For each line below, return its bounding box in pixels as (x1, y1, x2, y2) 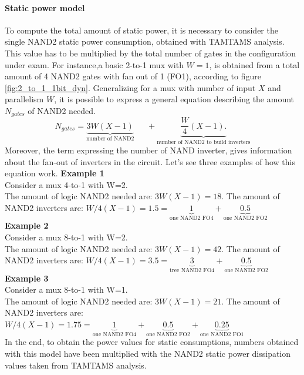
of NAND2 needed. (28, 104, 96, 116)
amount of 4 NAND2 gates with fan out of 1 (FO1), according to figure (5, 70, 261, 82)
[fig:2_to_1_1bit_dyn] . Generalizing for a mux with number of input (5, 81, 256, 93)
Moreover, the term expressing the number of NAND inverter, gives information (5, 143, 292, 156)
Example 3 (5, 272, 49, 284)
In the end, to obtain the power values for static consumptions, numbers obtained (5, 336, 299, 348)
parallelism (5, 93, 44, 105)
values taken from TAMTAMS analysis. (5, 359, 147, 371)
